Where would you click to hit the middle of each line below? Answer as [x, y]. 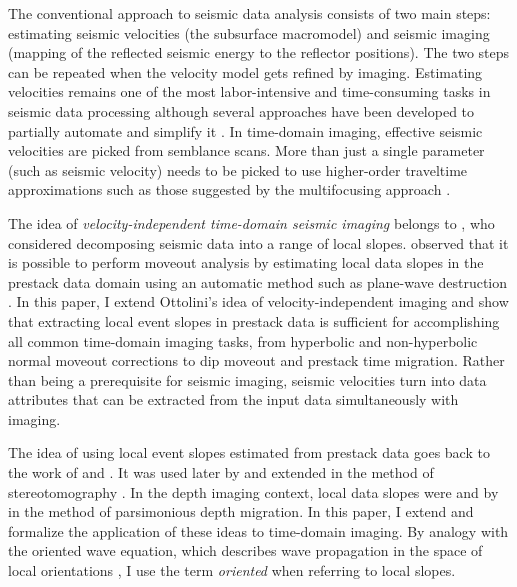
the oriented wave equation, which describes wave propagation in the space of [245, 550]
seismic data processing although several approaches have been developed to [241, 110]
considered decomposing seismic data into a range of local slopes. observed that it [258, 242]
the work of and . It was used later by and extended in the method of [221, 472]
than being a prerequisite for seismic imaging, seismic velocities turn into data [247, 379]
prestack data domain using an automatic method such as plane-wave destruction [257, 281]
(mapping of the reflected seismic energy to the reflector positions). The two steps [259, 52]
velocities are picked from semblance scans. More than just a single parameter [246, 150]
